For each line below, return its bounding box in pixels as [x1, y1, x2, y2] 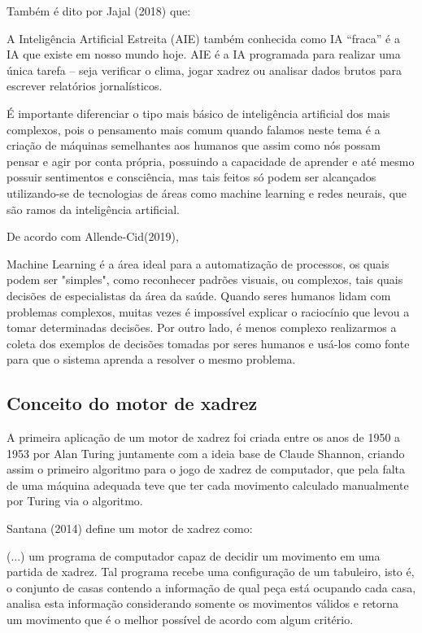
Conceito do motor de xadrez [7, 391, 258, 416]
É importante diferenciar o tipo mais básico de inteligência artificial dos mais [7, 104, 390, 121]
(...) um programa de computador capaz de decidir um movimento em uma [7, 547, 381, 564]
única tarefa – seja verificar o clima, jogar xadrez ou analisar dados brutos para [7, 61, 402, 78]
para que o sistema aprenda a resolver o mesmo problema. [7, 351, 296, 368]
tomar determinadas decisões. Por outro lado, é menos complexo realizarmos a [7, 319, 397, 336]
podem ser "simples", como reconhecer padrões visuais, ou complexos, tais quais [7, 271, 403, 288]
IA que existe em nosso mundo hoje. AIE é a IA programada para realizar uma [7, 46, 401, 63]
